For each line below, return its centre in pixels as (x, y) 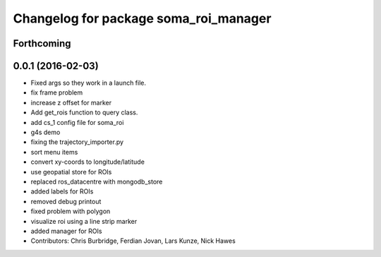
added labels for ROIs (62, 191)
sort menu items (54, 152)
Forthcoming (42, 43)
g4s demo (46, 132)
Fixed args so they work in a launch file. (89, 83)
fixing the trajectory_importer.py (77, 142)
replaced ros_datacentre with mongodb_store (97, 181)
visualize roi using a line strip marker (84, 221)
